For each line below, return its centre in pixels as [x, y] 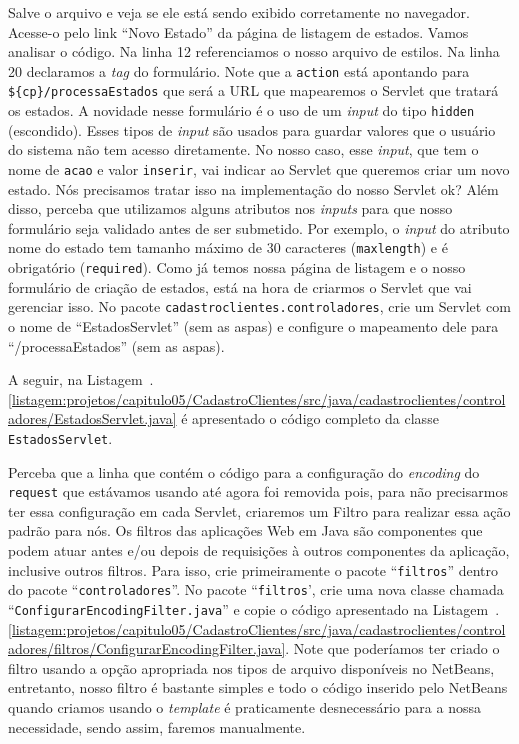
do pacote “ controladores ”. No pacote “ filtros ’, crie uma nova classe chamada [256, 589]
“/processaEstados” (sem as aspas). [116, 345]
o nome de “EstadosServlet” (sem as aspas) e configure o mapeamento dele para [253, 325]
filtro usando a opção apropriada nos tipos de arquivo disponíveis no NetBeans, [251, 667]
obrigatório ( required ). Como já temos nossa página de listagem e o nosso [237, 267]
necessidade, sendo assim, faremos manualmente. [157, 726]
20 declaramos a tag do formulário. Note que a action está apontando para [239, 70]
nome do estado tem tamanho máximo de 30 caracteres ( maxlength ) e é [228, 247]
